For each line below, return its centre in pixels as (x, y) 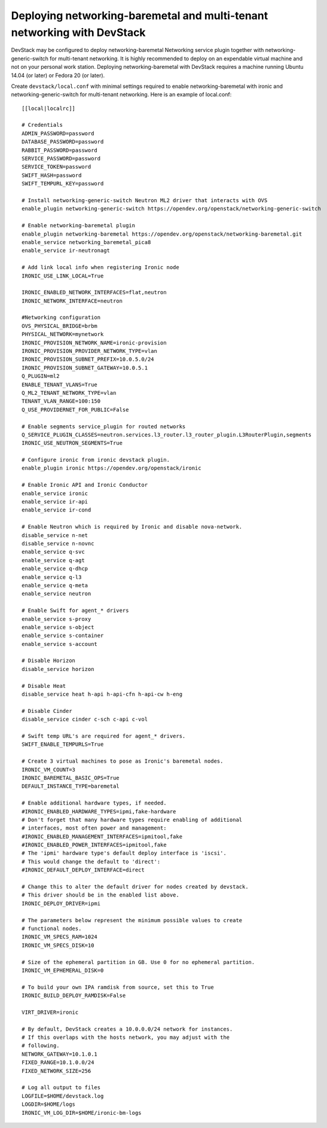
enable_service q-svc (53, 552)
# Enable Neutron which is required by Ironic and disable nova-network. (132, 527)
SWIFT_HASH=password (52, 175)
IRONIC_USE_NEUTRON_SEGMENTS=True (72, 443)
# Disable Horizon (49, 661)
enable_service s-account (60, 644)
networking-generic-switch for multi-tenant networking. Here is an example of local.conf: (121, 94)
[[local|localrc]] (49, 108)
